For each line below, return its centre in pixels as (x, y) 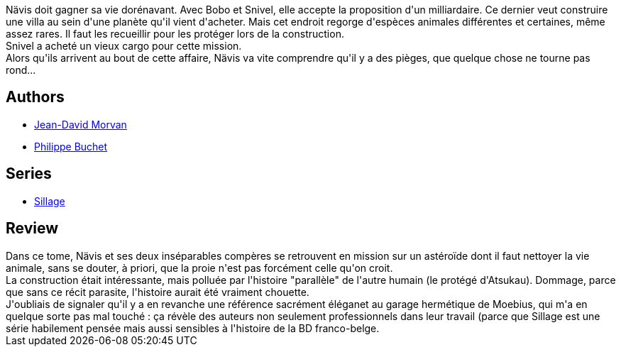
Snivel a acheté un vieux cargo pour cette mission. (124, 46)
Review (32, 229)
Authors (35, 97)
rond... (21, 70)
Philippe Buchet (71, 146)
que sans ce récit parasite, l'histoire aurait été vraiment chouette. (158, 292)
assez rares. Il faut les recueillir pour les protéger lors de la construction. (175, 34)
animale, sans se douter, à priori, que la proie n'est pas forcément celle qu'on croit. (199, 268)
